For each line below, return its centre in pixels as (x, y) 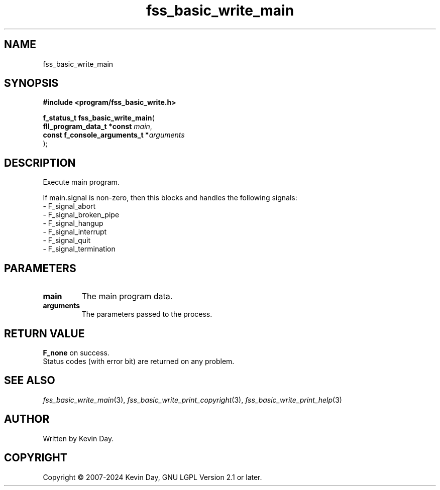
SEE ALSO (30, 381)
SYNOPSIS (31, 83)
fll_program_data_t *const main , (97, 127)
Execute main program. (81, 182)
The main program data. (127, 296)
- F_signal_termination (79, 249)
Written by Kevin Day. (78, 438)
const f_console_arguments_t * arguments (114, 135)
